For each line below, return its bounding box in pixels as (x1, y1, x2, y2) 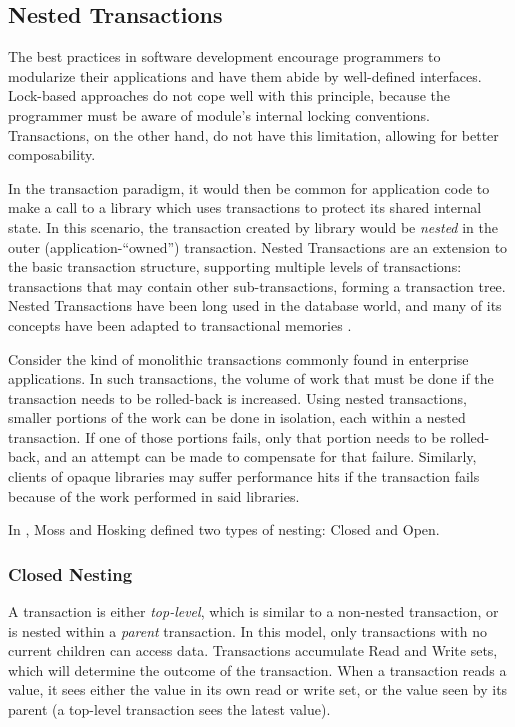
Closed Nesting (8, 561, 133, 586)
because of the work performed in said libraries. (8, 485, 300, 506)
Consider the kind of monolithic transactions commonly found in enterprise (8, 348, 469, 369)
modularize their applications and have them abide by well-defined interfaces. (8, 65, 482, 86)
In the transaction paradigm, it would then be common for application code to (8, 177, 490, 198)
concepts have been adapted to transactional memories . (8, 314, 352, 335)
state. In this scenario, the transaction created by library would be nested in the (8, 216, 498, 237)
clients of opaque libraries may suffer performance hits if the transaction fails (8, 466, 480, 487)
